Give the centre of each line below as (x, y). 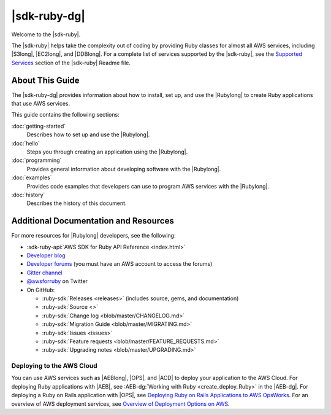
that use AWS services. (41, 104)
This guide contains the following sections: (65, 115)
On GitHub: (41, 290)
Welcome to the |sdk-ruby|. (46, 34)
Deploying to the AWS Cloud (54, 366)
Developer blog (46, 255)
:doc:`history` (28, 195)
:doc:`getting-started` (39, 126)
